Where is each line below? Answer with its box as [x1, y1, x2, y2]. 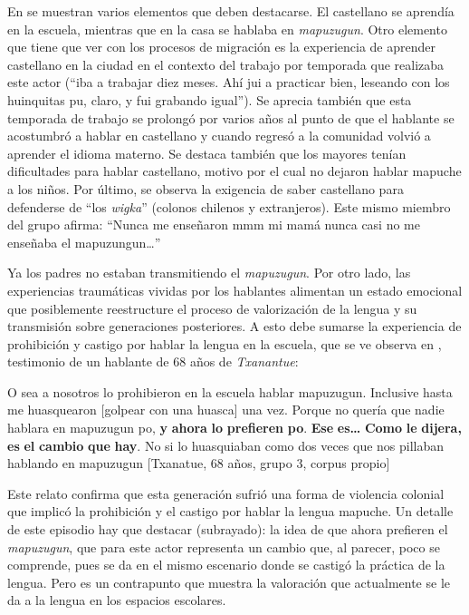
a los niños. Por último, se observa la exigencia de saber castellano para [7, 179, 404, 198]
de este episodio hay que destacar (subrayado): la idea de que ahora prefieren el [7, 520, 448, 539]
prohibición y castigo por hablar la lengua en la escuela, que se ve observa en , [7, 334, 442, 353]
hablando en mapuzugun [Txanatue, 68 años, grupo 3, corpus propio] [7, 454, 390, 473]
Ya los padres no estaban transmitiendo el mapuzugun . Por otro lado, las [7, 263, 411, 282]
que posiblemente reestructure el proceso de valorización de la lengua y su [7, 298, 417, 317]
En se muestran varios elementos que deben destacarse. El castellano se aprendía [7, 2, 455, 20]
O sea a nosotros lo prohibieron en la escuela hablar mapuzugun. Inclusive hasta [7, 382, 453, 401]
